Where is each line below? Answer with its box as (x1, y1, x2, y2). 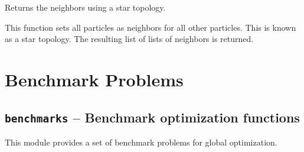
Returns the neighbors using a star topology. (5, 1, 166, 13)
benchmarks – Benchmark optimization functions (5, 108, 300, 126)
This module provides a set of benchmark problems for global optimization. (5, 135, 277, 148)
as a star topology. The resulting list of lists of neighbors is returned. (5, 33, 254, 45)
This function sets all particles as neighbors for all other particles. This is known (5, 21, 296, 33)
